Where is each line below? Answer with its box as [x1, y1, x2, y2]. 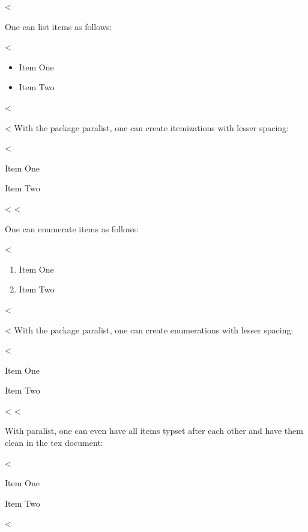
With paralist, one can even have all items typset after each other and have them [5, 424, 303, 437]
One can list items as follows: [5, 20, 112, 32]
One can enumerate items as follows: [5, 222, 139, 235]
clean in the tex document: [5, 436, 103, 449]
